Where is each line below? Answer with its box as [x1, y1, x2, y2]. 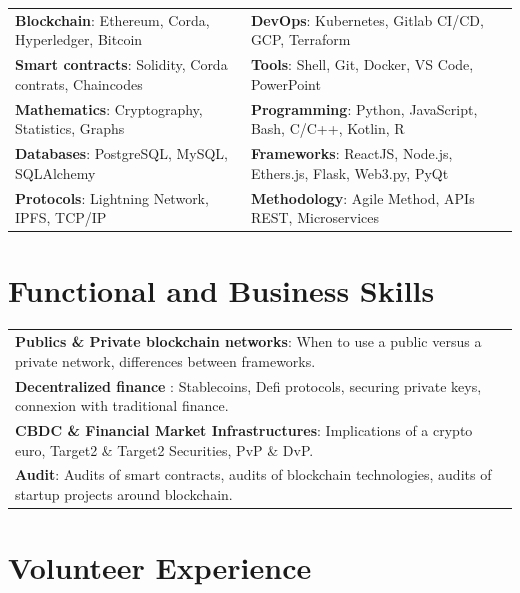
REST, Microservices [250, 207, 380, 228]
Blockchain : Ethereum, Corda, [15, 9, 210, 30]
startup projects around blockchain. [15, 483, 233, 504]
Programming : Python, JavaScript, [250, 98, 478, 119]
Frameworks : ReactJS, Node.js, [250, 143, 453, 164]
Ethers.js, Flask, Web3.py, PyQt [250, 162, 449, 183]
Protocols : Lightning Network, [15, 187, 209, 208]
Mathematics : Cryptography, [15, 98, 203, 119]
